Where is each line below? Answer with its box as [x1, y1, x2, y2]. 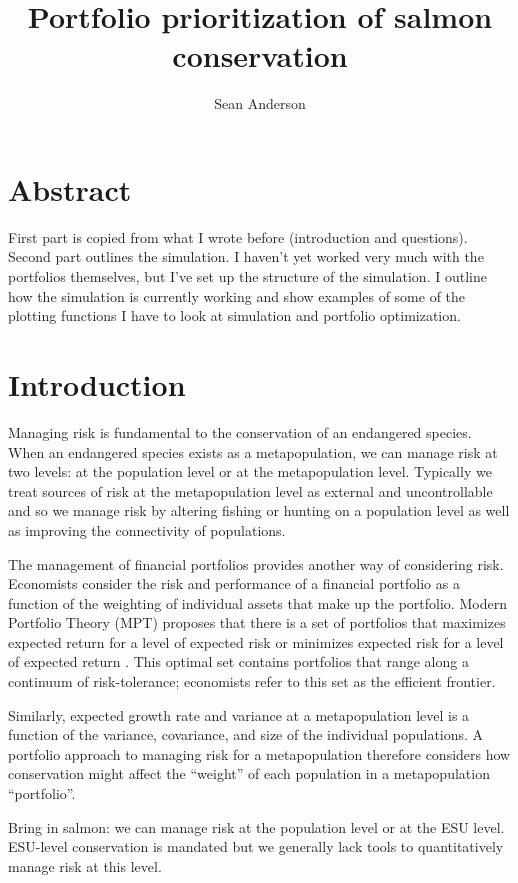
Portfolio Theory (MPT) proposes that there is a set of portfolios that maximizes [8, 612, 506, 633]
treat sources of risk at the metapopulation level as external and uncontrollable [8, 480, 493, 501]
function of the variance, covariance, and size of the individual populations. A [8, 724, 484, 745]
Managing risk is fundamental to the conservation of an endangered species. [8, 421, 472, 442]
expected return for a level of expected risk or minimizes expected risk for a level [8, 631, 504, 652]
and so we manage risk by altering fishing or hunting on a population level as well [8, 500, 510, 521]
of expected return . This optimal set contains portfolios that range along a [8, 651, 469, 672]
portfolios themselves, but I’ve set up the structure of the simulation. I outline [8, 266, 487, 287]
